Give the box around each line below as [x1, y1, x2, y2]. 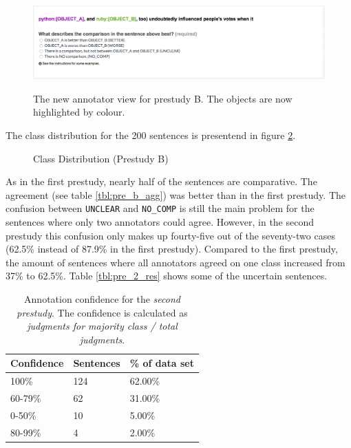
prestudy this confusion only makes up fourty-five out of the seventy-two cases [6, 228, 335, 242]
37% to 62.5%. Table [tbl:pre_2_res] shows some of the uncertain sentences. [6, 268, 328, 283]
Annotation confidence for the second [24, 292, 180, 306]
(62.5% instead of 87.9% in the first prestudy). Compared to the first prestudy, [6, 242, 338, 256]
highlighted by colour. [33, 105, 125, 119]
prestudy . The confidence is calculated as [17, 305, 188, 319]
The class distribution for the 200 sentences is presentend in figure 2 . [6, 128, 296, 142]
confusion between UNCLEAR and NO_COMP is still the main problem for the [6, 201, 315, 215]
